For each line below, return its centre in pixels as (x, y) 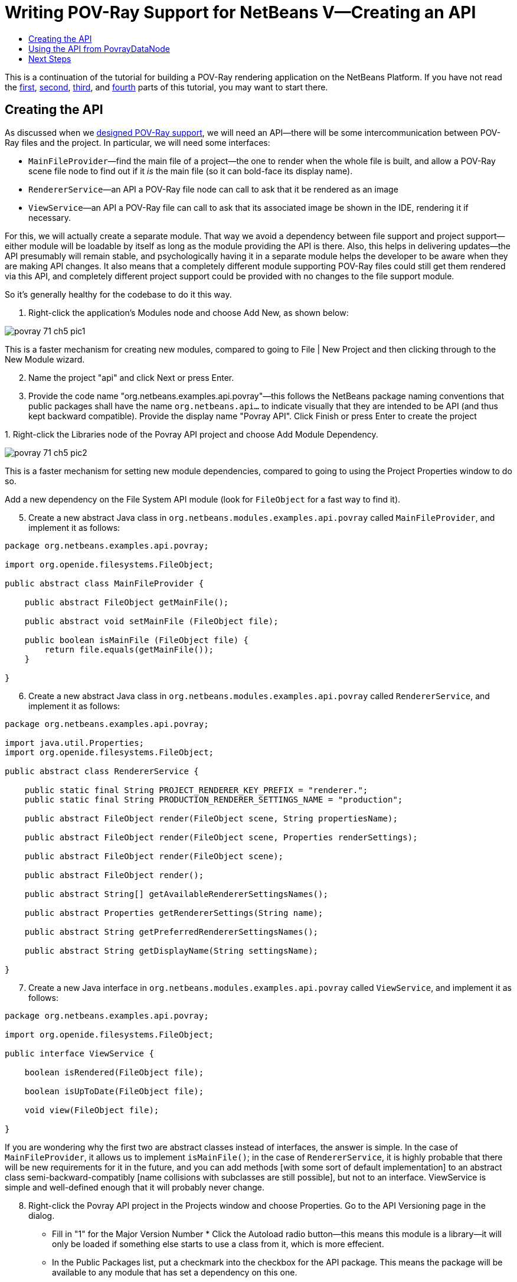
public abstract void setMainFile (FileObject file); (151, 621)
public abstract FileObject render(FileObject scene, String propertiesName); (211, 818)
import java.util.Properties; (75, 743)
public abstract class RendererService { (102, 771)
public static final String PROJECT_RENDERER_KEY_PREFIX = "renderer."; (196, 790)
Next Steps (50, 58)
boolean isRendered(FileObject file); (114, 1072)
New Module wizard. (45, 359)
